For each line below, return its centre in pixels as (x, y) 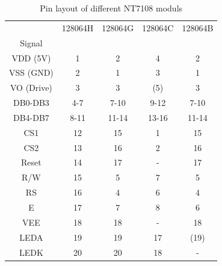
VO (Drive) (31, 88)
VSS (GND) (31, 73)
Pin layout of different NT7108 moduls (111, 8)
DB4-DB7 (31, 117)
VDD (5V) (31, 57)
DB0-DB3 (31, 103)
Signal (31, 42)
